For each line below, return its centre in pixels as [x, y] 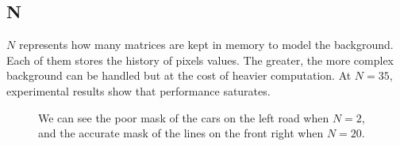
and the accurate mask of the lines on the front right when [181, 133]
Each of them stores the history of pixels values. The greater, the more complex [200, 60]
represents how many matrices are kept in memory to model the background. [206, 45]
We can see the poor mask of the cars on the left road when [184, 117]
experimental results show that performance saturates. [138, 90]
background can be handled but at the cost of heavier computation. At [179, 75]
